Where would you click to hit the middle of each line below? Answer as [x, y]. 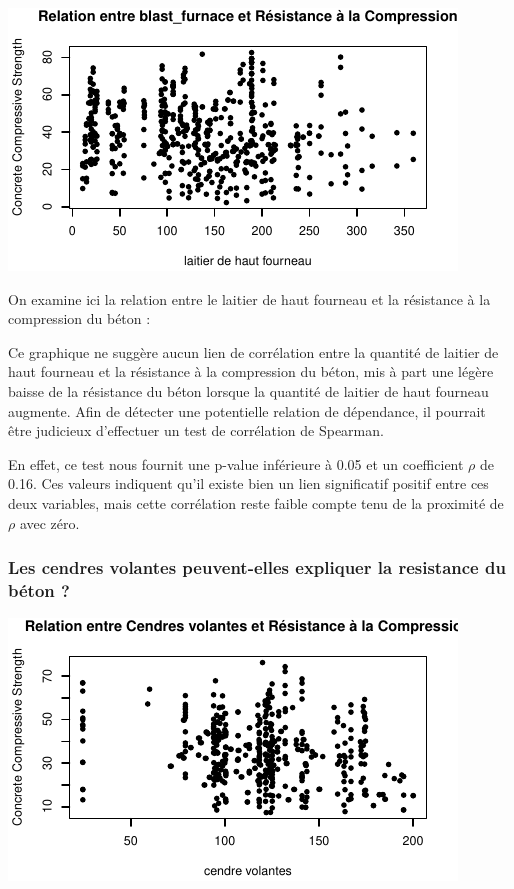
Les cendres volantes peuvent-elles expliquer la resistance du [257, 567]
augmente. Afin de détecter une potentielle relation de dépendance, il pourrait [247, 410]
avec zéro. [49, 522]
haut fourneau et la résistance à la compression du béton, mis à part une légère [251, 371]
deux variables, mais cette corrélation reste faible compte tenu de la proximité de [256, 502]
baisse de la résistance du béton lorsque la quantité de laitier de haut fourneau [248, 390]
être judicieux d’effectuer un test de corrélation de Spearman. [196, 430]
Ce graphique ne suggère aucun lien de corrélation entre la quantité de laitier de [253, 351]
